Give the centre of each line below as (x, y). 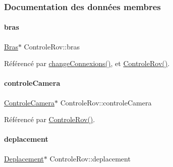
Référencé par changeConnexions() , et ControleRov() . (87, 63)
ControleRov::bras (52, 46)
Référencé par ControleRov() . (50, 119)
